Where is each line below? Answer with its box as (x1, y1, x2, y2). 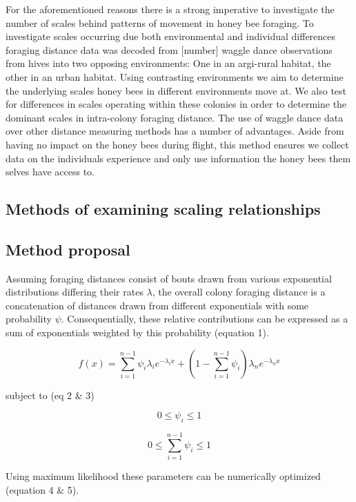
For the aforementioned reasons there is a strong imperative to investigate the (6, 2, 335, 16)
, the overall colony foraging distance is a (152, 284, 326, 299)
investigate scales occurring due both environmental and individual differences (6, 29, 336, 44)
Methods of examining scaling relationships (6, 198, 321, 220)
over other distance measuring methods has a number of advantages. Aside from (6, 124, 344, 138)
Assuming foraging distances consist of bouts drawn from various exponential (6, 271, 332, 285)
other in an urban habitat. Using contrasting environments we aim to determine (6, 69, 344, 84)
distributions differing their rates (6, 284, 144, 299)
